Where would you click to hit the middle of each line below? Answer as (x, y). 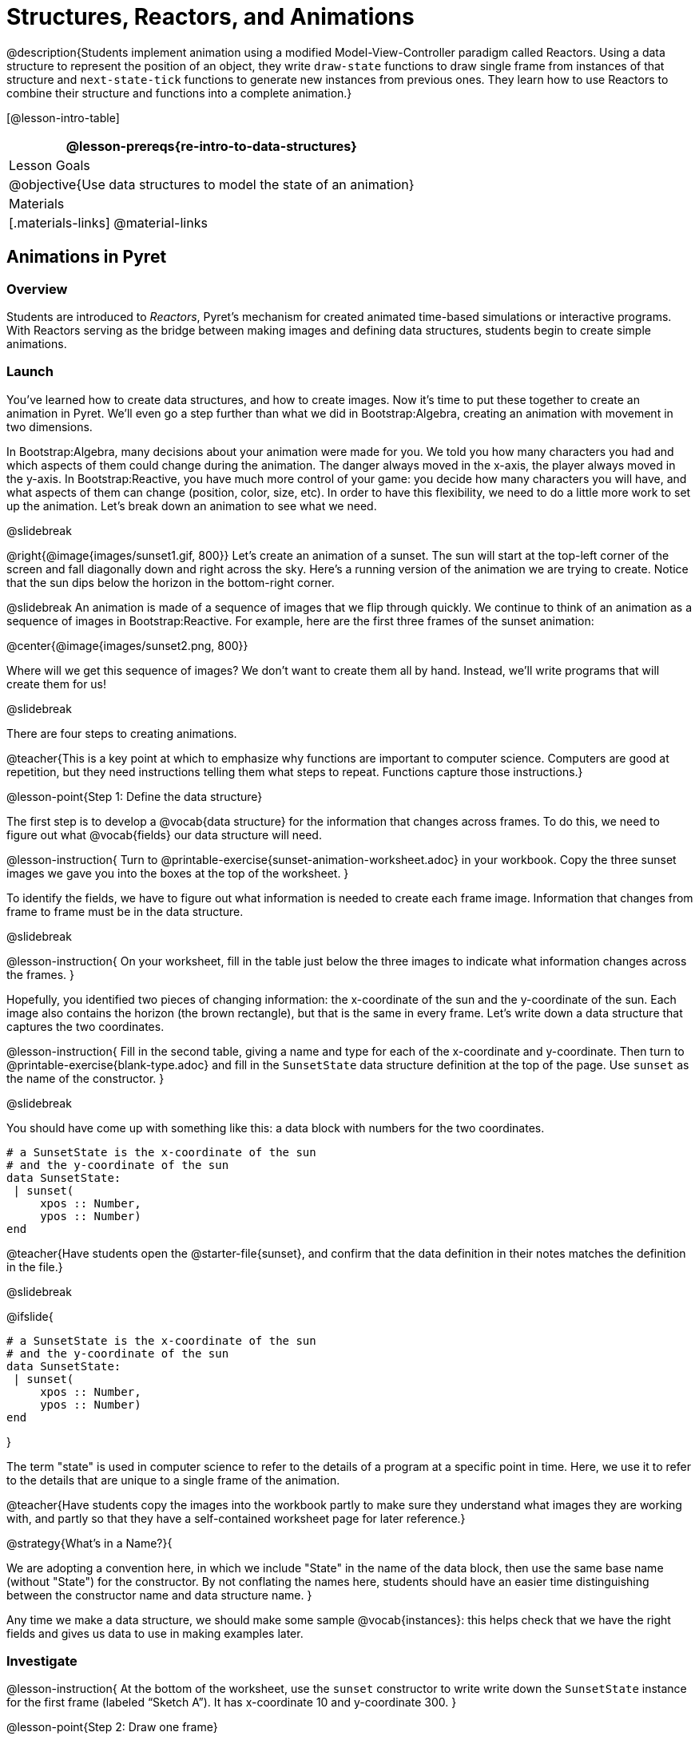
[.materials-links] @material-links (108, 222)
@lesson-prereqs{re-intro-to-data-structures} (211, 146)
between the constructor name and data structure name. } (159, 1595)
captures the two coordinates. (85, 1026)
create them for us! (57, 684)
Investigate (42, 1661)
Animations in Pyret (87, 257)
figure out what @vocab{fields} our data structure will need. (164, 834)
